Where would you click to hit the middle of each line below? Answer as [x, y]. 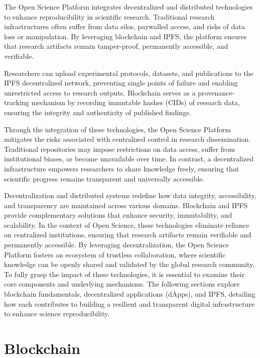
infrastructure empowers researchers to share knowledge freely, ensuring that [122, 168]
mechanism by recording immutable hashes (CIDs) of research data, [136, 102]
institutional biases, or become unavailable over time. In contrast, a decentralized [129, 159]
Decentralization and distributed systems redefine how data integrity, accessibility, [130, 195]
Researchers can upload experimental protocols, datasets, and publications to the [129, 73]
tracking [17, 102]
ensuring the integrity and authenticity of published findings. [98, 112]
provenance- [216, 92]
